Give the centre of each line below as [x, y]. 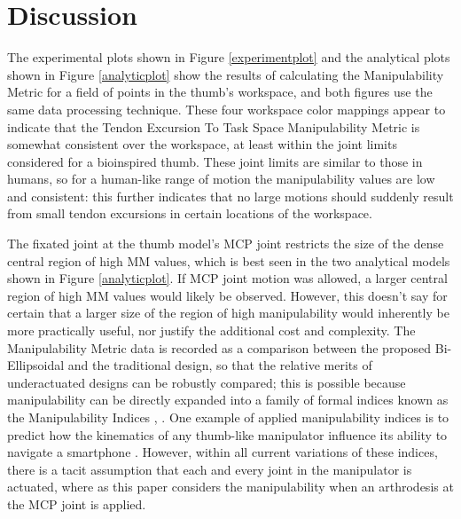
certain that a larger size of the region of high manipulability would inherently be [228, 313]
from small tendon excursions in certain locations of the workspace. [190, 213]
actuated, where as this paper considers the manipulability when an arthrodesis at [230, 487]
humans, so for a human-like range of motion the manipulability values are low [221, 179]
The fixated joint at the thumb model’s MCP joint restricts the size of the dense [226, 244]
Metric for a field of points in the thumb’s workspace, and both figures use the [220, 92]
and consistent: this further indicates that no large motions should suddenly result [230, 196]
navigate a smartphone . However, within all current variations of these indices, [223, 452]
